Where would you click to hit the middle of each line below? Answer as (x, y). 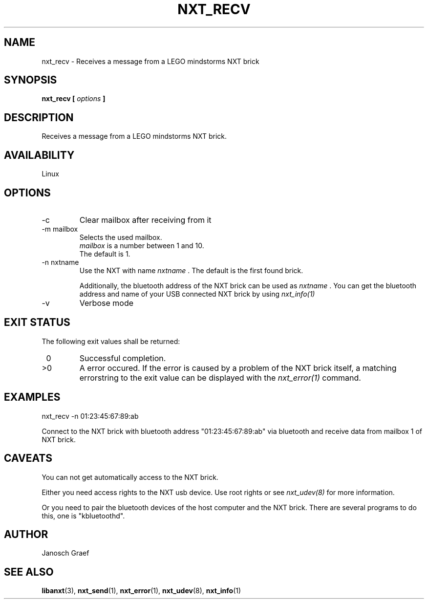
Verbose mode (107, 303)
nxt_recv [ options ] (74, 99)
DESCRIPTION (39, 117)
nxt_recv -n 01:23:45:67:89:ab (90, 416)
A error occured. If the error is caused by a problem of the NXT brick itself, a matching (238, 368)
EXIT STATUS (37, 323)
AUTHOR (26, 534)
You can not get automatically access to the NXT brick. (130, 477)
